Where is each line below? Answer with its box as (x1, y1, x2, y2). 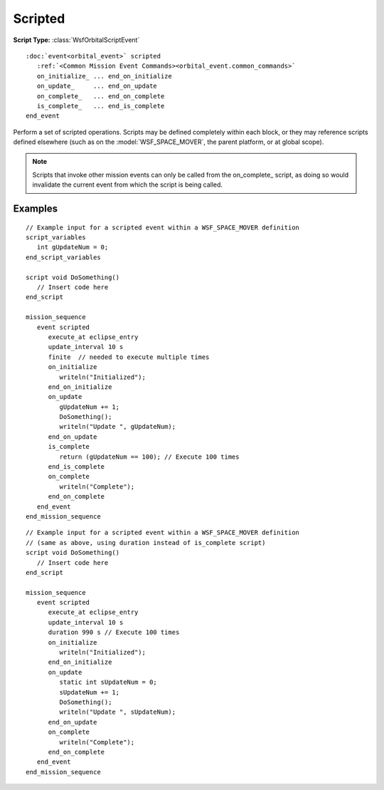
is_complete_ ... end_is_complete (36, 102, 165, 110)
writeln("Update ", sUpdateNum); (59, 708, 176, 716)
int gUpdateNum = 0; (36, 243, 109, 251)
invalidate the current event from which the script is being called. (32, 180, 223, 189)
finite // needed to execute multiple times (48, 353, 210, 361)
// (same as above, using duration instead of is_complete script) (26, 539, 266, 546)
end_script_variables (26, 253, 101, 261)
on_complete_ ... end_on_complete (36, 92, 165, 100)
